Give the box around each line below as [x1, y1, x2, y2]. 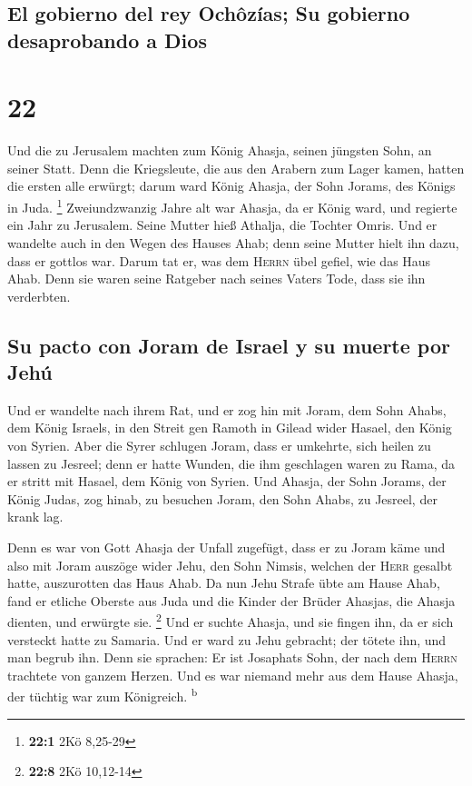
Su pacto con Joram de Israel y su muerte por [7, 331, 450, 359]
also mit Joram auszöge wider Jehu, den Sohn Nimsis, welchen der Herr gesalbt [7, 555, 453, 574]
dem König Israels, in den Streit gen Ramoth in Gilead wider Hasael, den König [7, 418, 452, 437]
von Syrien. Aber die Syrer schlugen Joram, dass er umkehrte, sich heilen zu [7, 436, 431, 455]
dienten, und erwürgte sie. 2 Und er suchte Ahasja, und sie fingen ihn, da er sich [7, 610, 454, 632]
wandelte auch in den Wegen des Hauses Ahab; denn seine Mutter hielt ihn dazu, [7, 233, 459, 252]
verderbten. [7, 286, 71, 305]
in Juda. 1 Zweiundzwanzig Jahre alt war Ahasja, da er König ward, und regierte [7, 195, 457, 216]
